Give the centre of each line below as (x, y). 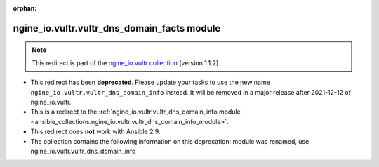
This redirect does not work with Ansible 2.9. (95, 132)
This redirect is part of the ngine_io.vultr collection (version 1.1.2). (126, 62)
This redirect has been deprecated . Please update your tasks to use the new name (150, 82)
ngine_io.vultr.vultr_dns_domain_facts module (117, 28)
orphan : (25, 8)
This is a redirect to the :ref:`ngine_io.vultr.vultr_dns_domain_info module (136, 112)
